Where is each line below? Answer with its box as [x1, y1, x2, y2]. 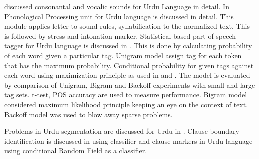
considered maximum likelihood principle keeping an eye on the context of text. [4, 99, 248, 109]
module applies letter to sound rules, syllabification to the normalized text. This [4, 21, 250, 31]
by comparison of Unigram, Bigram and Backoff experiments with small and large [4, 79, 255, 90]
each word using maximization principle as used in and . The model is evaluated [4, 70, 250, 80]
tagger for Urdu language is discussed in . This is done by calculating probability [4, 40, 252, 51]
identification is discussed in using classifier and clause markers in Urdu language [4, 135, 253, 146]
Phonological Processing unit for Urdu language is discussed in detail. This [4, 11, 234, 21]
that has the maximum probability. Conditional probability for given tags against [4, 60, 254, 70]
